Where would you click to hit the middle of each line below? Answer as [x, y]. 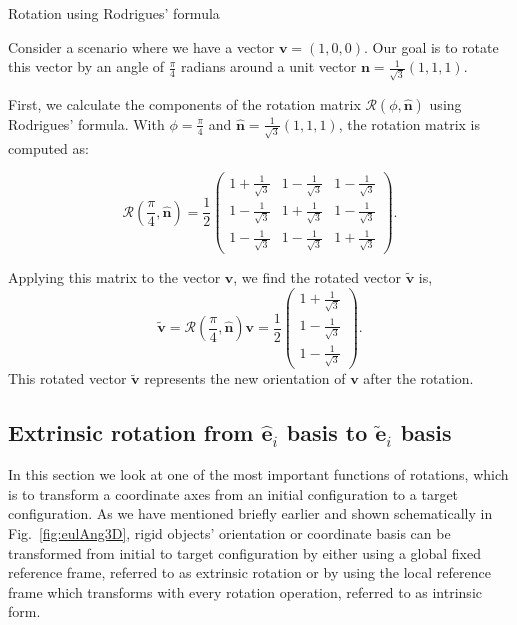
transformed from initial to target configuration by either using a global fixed [244, 552]
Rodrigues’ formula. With [86, 123]
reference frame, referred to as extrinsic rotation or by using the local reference [249, 572]
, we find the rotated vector [317, 277]
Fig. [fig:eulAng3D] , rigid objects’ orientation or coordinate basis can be [229, 532]
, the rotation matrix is [409, 123]
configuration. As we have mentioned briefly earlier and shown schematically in [250, 513]
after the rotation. [418, 378]
